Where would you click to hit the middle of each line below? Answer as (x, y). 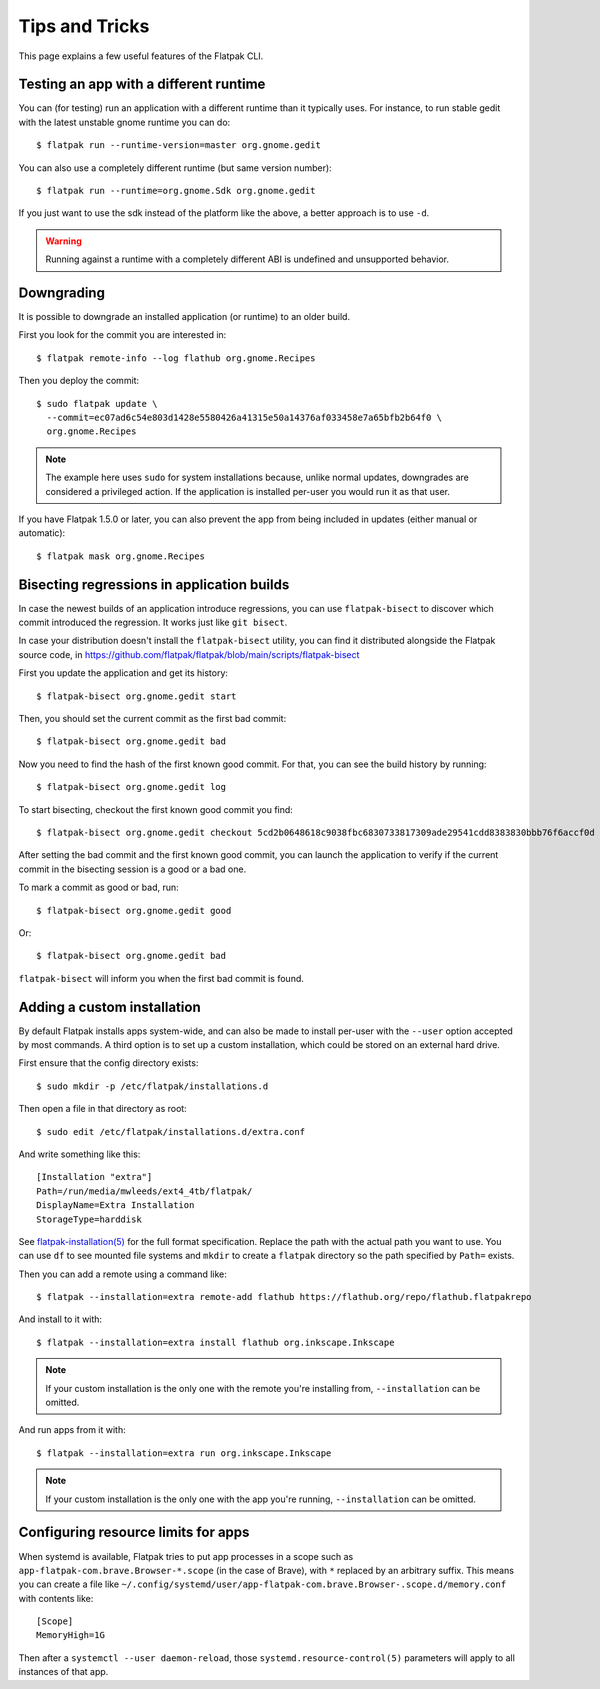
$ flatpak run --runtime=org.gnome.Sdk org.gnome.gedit (176, 191)
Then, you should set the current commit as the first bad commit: (152, 719)
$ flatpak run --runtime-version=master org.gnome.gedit (179, 145)
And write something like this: (79, 1154)
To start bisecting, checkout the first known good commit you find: (156, 809)
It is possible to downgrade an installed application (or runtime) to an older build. (184, 317)
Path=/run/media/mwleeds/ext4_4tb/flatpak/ (144, 1191)
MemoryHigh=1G (70, 1635)
